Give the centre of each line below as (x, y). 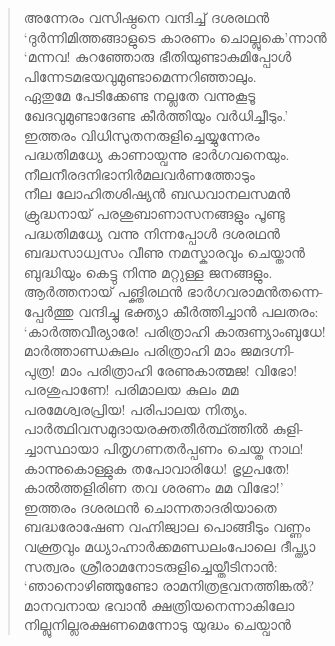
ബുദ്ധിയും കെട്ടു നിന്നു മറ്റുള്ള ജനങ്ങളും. (148, 271)
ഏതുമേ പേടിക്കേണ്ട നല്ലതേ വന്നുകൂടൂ (139, 95)
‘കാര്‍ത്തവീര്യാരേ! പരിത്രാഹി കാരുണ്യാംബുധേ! (174, 330)
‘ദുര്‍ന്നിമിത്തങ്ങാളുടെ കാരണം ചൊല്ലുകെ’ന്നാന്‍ (175, 36)
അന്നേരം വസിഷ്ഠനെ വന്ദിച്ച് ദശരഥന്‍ (146, 17)
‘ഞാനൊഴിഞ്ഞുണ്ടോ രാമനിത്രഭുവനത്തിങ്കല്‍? (169, 585)
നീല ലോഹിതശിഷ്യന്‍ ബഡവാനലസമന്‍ (157, 193)
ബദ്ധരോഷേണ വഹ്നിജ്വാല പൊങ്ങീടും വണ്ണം (167, 526)
